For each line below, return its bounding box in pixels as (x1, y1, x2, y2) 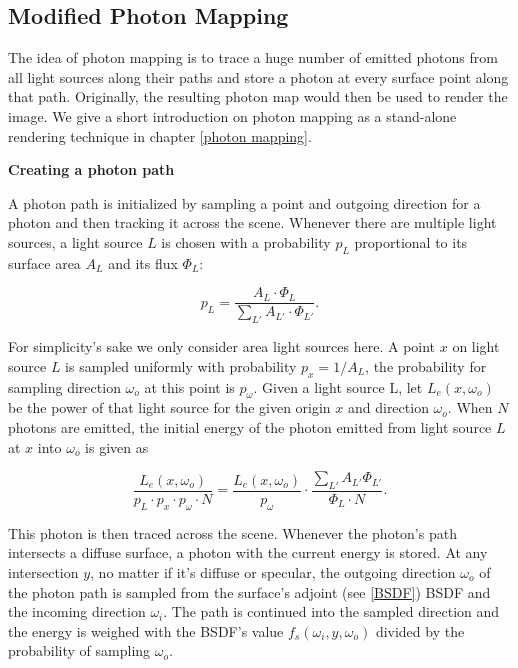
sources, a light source (8, 231, 143, 252)
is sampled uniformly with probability (65, 355, 297, 376)
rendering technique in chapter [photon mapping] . (8, 125, 312, 146)
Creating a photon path (8, 159, 175, 180)
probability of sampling (8, 640, 151, 661)
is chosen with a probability (161, 231, 331, 252)
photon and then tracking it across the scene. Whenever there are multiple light (8, 212, 497, 233)
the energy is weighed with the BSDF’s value (8, 620, 284, 641)
